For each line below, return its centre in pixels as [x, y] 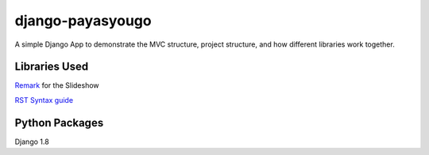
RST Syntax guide [44, 100]
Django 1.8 [32, 142]
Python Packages [59, 123]
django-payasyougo [83, 21]
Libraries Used [52, 67]
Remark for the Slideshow [57, 85]
